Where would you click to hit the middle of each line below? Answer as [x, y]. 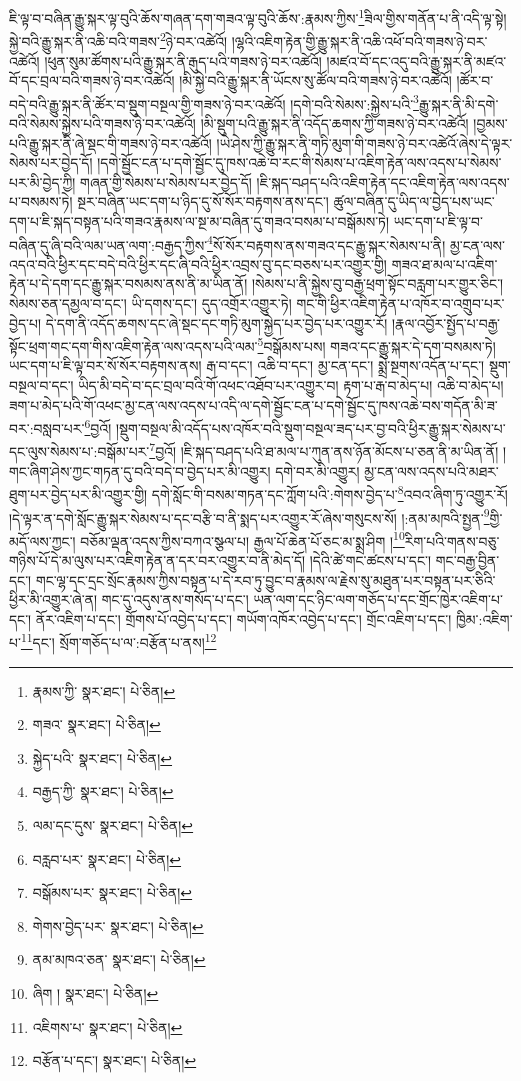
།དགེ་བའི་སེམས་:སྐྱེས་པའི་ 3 [354, 102]
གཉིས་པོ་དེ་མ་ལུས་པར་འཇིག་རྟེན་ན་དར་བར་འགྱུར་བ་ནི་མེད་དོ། [157, 560]
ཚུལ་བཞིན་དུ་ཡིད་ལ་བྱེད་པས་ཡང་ [414, 201]
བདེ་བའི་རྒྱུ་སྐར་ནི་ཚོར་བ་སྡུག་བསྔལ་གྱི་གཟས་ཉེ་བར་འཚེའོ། [147, 103]
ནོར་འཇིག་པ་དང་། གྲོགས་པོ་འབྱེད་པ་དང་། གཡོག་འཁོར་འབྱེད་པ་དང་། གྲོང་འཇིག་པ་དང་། [243, 618]
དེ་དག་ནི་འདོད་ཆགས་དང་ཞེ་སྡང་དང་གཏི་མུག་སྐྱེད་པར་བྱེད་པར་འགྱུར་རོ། [216, 322]
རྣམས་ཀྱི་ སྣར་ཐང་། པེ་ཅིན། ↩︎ [104, 690]
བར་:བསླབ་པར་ [47, 427]
